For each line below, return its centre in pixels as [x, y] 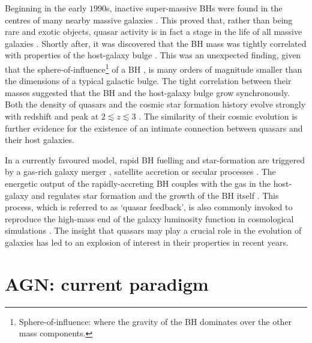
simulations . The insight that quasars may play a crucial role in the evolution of [153, 230]
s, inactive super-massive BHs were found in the [194, 8]
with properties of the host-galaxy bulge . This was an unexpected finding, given [153, 55]
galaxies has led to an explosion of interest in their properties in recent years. [147, 242]
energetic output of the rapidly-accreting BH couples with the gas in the [138, 183]
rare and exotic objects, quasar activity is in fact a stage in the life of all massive [154, 32]
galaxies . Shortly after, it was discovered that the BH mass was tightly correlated [156, 43]
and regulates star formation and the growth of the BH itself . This [155, 195]
